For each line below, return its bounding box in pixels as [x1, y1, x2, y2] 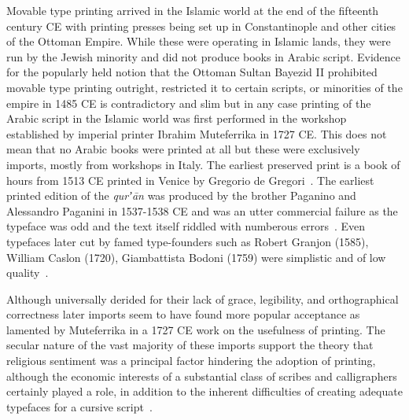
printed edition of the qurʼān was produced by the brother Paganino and [6, 187, 356, 204]
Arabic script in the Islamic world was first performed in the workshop [6, 110, 347, 127]
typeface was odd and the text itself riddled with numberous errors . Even [6, 218, 366, 234]
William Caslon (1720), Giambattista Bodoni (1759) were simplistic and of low [6, 249, 386, 265]
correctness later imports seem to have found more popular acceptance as [6, 306, 360, 322]
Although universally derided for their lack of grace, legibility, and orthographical [6, 290, 399, 307]
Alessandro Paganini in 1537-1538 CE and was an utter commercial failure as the [6, 202, 398, 219]
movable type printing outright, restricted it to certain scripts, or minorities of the [6, 79, 403, 95]
